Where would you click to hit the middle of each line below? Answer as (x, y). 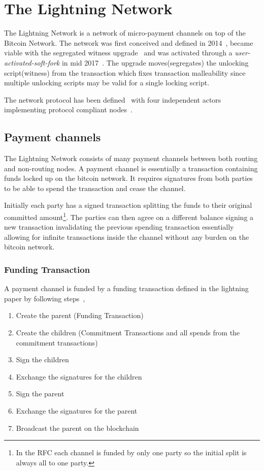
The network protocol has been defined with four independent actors (113, 99)
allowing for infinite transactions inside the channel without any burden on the (127, 237)
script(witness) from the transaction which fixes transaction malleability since (125, 72)
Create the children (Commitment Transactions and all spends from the (128, 333)
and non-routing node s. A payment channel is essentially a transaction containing (131, 168)
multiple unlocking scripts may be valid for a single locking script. (107, 83)
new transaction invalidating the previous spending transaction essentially (119, 227)
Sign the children (42, 359)
